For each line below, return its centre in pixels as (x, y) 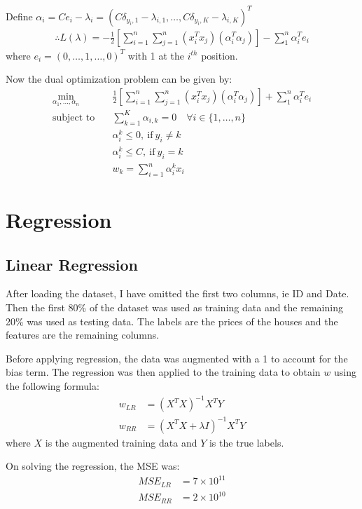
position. (220, 55)
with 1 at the (156, 55)
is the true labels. (246, 442)
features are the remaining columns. (83, 335)
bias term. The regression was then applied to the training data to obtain (163, 372)
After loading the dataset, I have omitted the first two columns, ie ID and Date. (177, 293)
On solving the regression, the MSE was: (93, 466)
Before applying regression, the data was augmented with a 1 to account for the (177, 358)
